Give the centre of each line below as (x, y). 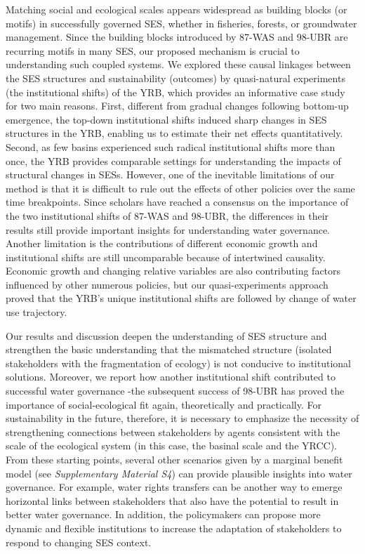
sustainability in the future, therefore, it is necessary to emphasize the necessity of (182, 418)
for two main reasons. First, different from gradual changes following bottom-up (177, 106)
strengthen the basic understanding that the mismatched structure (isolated (169, 349)
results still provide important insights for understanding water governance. (168, 229)
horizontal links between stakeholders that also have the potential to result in (172, 500)
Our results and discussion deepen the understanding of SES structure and (166, 335)
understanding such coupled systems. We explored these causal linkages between (178, 64)
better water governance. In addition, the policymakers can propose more (163, 514)
